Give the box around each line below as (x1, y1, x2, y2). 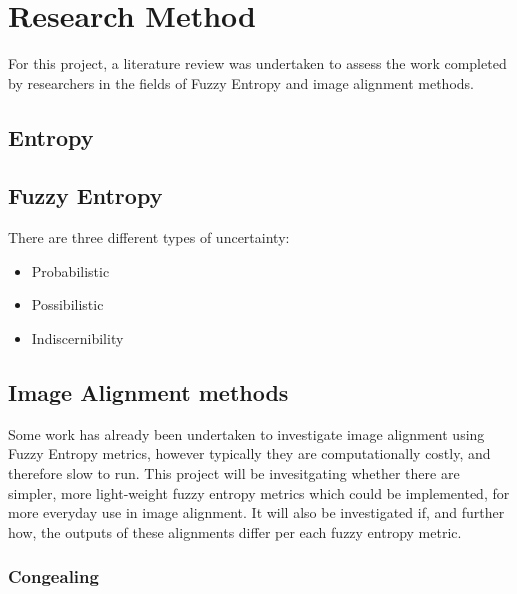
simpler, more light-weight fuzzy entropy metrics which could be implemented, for (8, 482, 510, 503)
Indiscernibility (31, 328, 124, 349)
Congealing (8, 564, 99, 589)
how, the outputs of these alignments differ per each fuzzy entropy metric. (8, 521, 462, 542)
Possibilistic (31, 294, 104, 315)
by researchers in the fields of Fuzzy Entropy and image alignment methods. (8, 72, 474, 93)
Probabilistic (31, 260, 110, 281)
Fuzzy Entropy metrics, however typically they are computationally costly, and (8, 443, 491, 464)
